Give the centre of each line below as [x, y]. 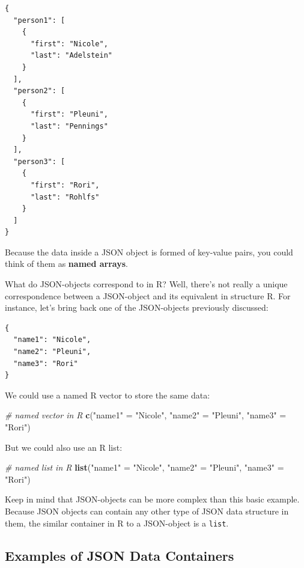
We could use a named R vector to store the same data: [108, 395]
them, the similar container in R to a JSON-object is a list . [117, 523]
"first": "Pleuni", [69, 115]
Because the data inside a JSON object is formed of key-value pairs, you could [149, 252]
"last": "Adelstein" [71, 56]
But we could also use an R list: [64, 447]
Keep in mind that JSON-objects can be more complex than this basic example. [152, 499]
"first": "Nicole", [69, 44]
